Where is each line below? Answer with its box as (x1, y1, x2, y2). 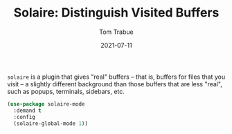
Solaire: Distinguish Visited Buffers (13, 5, 220, 21)
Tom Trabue (99, 28, 134, 36)
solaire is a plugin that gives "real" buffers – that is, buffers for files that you (7, 73, 226, 81)
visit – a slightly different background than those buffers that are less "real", (7, 79, 223, 88)
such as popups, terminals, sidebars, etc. (7, 87, 125, 95)
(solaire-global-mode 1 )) (13, 119, 89, 127)
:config (13, 113, 36, 120)
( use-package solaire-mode (7, 100, 85, 108)
